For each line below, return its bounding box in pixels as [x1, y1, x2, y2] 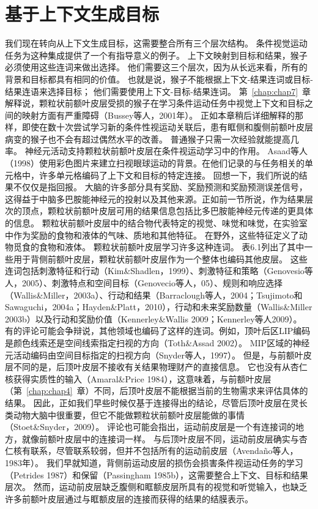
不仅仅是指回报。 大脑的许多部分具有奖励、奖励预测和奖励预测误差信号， [13, 180, 308, 193]
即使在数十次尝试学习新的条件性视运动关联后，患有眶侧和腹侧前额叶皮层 [21, 121, 313, 133]
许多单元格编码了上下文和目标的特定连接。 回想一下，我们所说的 [39, 168, 299, 181]
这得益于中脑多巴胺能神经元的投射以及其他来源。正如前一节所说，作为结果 [5, 192, 305, 205]
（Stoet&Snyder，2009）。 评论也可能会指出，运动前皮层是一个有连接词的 [5, 420, 295, 433]
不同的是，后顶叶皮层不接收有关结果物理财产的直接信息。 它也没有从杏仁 [13, 360, 308, 373]
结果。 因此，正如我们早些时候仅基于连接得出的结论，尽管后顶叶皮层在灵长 [5, 396, 308, 409]
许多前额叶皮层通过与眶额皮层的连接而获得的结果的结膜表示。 [5, 492, 253, 505]
